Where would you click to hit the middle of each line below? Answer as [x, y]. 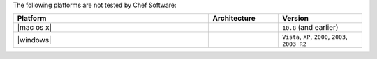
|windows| [34, 40]
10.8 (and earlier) [310, 28]
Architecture [234, 19]
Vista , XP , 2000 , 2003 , [315, 37]
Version [295, 19]
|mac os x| [35, 28]
